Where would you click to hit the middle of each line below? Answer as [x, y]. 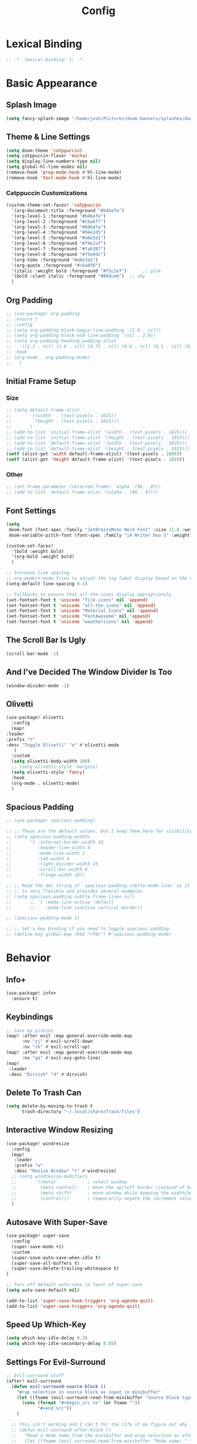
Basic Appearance [52, 83]
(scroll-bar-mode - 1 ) [33, 654]
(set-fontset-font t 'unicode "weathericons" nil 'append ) [80, 622]
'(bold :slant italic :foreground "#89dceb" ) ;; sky [78, 276]
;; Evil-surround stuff [35, 1376]
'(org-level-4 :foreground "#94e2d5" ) [59, 233]
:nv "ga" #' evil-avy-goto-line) [61, 1058]
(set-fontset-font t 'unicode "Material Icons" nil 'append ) [82, 611]
